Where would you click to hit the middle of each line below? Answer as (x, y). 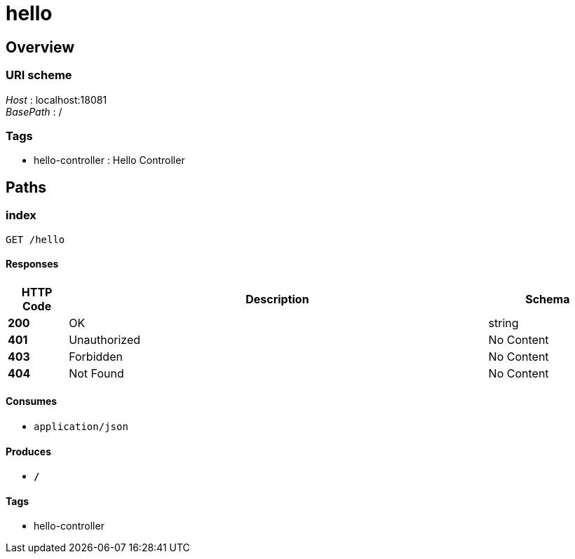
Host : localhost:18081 (56, 99)
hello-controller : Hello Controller (109, 160)
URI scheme (39, 75)
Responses (32, 264)
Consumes (32, 401)
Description (277, 299)
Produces (28, 451)
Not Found (96, 373)
